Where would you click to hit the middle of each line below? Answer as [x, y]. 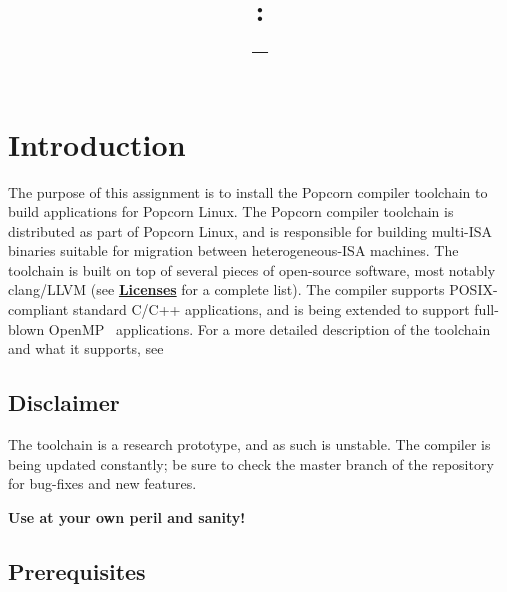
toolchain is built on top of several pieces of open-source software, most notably [252, 269]
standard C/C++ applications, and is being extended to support [271, 309]
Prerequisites [77, 570]
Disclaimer [64, 402]
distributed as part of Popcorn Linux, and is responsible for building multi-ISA [250, 230]
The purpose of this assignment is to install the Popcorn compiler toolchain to [248, 191]
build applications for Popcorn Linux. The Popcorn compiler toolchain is [231, 211]
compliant [38, 309]
